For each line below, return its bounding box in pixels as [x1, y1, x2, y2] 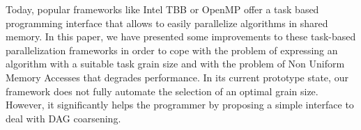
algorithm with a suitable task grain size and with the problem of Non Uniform [6, 56, 345, 71]
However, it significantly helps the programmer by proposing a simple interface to [6, 97, 354, 112]
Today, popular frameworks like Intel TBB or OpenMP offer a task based [6, 2, 319, 16]
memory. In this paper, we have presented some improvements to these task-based [6, 29, 356, 44]
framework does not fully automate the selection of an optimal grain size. [6, 83, 318, 98]
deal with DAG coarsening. [6, 111, 121, 125]
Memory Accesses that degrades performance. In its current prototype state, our [6, 70, 348, 84]
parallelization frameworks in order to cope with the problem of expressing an [6, 42, 338, 57]
